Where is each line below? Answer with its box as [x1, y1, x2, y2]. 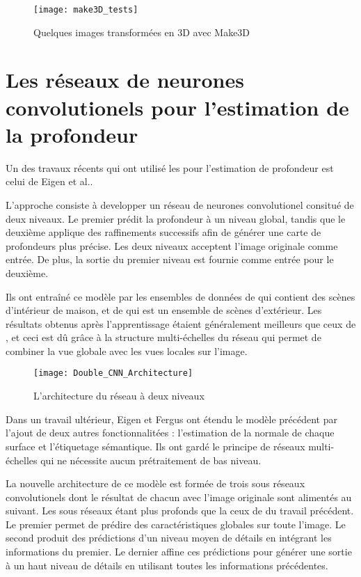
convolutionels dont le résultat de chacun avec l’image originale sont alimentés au [6, 489, 352, 504]
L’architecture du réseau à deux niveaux [33, 388, 204, 403]
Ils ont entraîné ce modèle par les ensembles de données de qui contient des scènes [6, 289, 355, 303]
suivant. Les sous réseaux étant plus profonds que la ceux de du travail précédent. [6, 503, 354, 518]
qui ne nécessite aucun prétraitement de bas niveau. [40, 452, 262, 467]
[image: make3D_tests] [33, 5, 138, 15]
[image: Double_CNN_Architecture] [33, 368, 193, 379]
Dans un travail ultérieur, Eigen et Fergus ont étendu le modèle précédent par [6, 411, 337, 426]
